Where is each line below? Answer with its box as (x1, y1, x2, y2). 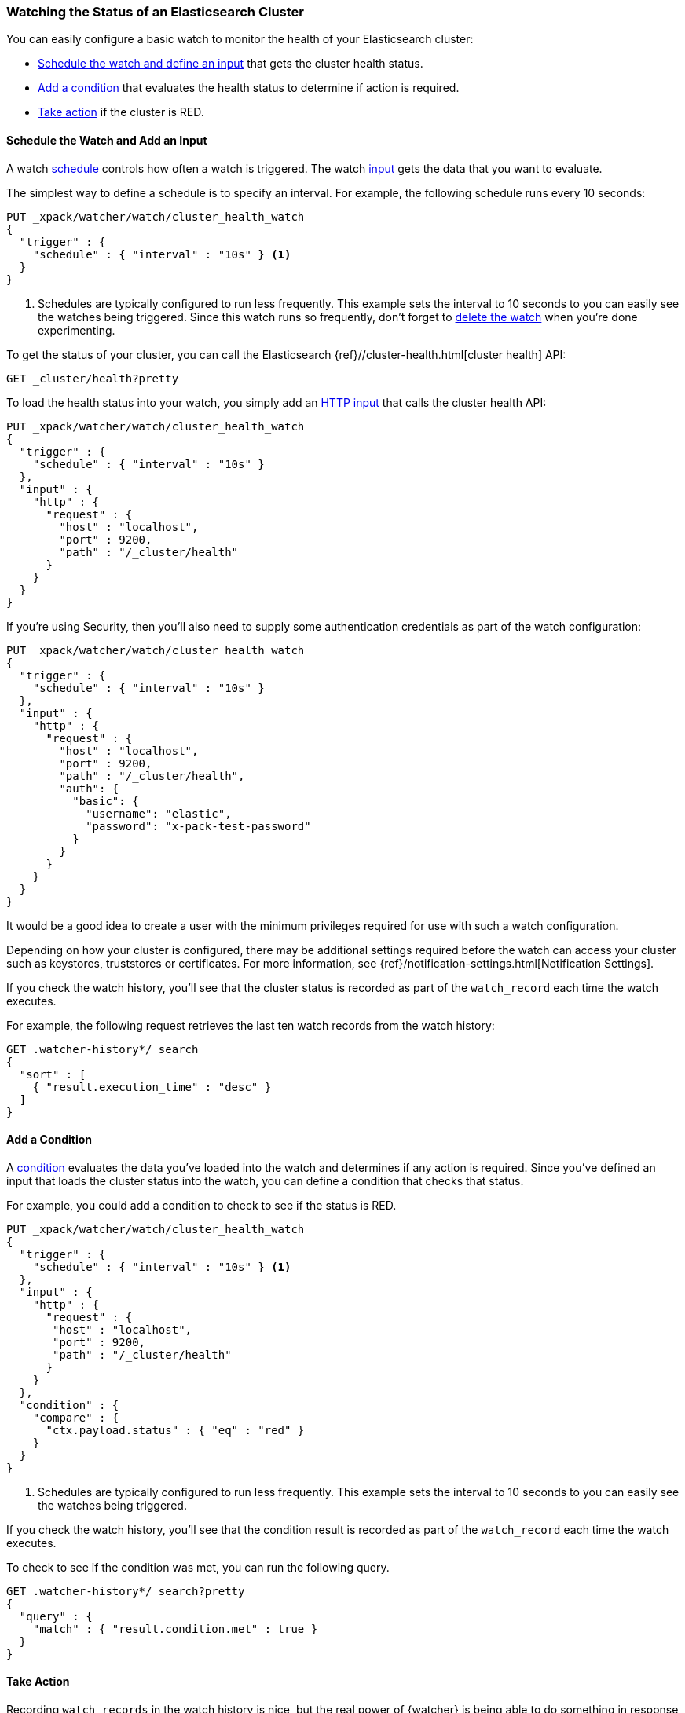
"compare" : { (32, 1411, 119, 1424)
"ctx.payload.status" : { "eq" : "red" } (46, 1423, 305, 1437)
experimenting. (38, 323, 115, 337)
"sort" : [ (19, 1067, 86, 1081)
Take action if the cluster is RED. (38, 105, 204, 119)
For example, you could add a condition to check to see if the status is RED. (6, 1198, 397, 1212)
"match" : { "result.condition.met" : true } (32, 1622, 318, 1635)
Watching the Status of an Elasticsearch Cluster (6, 4, 305, 20)
